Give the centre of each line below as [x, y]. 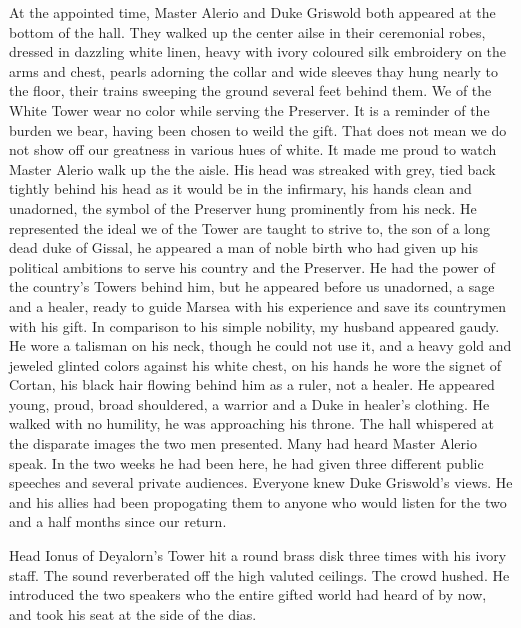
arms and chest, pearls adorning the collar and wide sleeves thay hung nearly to [254, 70]
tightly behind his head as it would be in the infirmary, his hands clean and [240, 188]
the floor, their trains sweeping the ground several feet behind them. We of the [250, 90]
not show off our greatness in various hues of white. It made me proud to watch [253, 149]
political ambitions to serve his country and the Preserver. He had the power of [252, 266]
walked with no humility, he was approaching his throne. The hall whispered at [251, 423]
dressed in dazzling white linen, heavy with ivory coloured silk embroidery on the [258, 51]
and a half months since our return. [118, 521]
